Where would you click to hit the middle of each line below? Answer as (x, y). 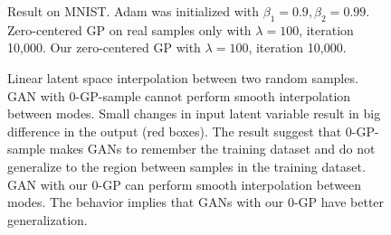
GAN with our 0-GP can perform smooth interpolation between (185, 184)
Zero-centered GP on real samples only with (129, 29)
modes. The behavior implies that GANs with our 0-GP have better (196, 202)
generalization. (48, 219)
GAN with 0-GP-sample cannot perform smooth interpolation (179, 95)
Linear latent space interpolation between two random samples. (183, 77)
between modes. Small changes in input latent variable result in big (194, 113)
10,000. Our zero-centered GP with (104, 47)
